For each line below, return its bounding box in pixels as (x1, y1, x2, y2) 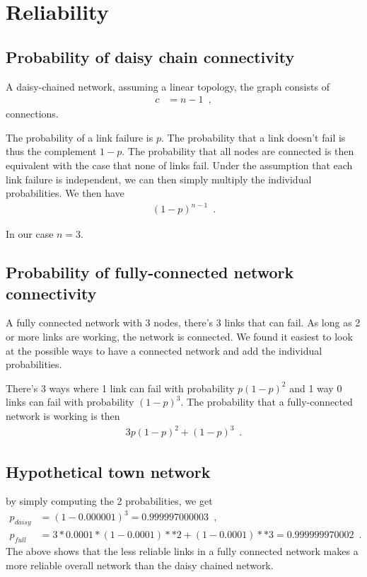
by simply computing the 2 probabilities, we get (6, 493, 213, 508)
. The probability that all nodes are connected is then (122, 144, 354, 159)
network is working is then (6, 409, 120, 423)
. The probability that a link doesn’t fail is (161, 130, 346, 144)
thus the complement (6, 144, 97, 159)
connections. (6, 106, 59, 121)
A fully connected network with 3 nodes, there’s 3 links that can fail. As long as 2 (6, 315, 361, 330)
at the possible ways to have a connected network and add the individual (6, 343, 322, 358)
